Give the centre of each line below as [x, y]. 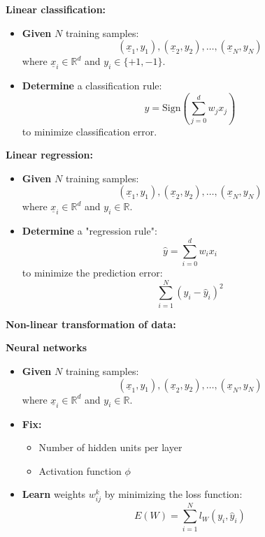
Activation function [80, 470]
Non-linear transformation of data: [91, 324]
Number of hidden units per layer [110, 447]
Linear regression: [50, 155]
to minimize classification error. [89, 131]
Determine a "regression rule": [89, 231]
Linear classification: [56, 9]
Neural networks [46, 347]
